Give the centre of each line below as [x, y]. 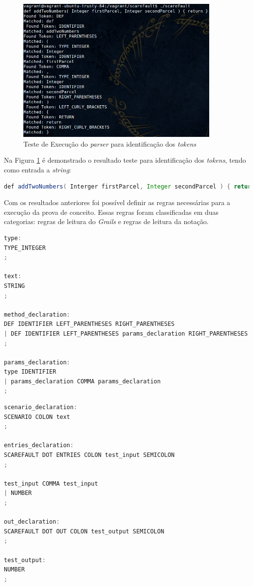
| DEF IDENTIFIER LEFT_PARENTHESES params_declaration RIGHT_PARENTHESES [126, 333]
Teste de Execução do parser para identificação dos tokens [110, 143]
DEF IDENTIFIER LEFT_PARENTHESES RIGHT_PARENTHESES [89, 324]
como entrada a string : [37, 170]
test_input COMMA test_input [51, 483]
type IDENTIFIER [30, 372]
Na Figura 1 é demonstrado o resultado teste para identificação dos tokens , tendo [125, 160]
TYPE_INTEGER [25, 248]
